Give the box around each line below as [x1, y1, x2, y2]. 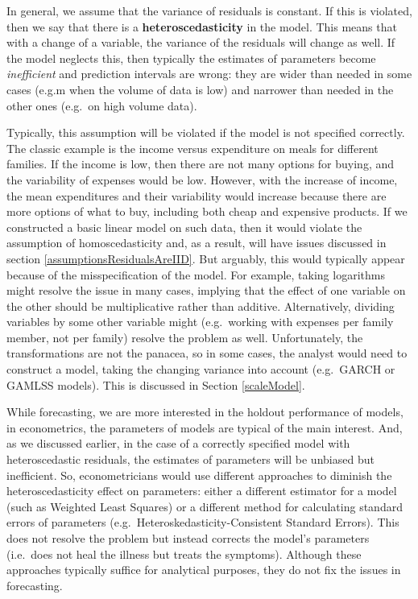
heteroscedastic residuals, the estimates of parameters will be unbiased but [6, 451, 375, 468]
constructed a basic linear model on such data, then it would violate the [6, 218, 362, 235]
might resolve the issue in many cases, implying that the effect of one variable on [6, 282, 406, 299]
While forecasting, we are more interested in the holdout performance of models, [6, 403, 404, 420]
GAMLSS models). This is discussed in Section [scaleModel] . [6, 376, 305, 393]
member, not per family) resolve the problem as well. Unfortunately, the [6, 328, 363, 345]
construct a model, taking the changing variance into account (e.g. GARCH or [6, 361, 395, 378]
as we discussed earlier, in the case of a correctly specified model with [6, 435, 350, 452]
